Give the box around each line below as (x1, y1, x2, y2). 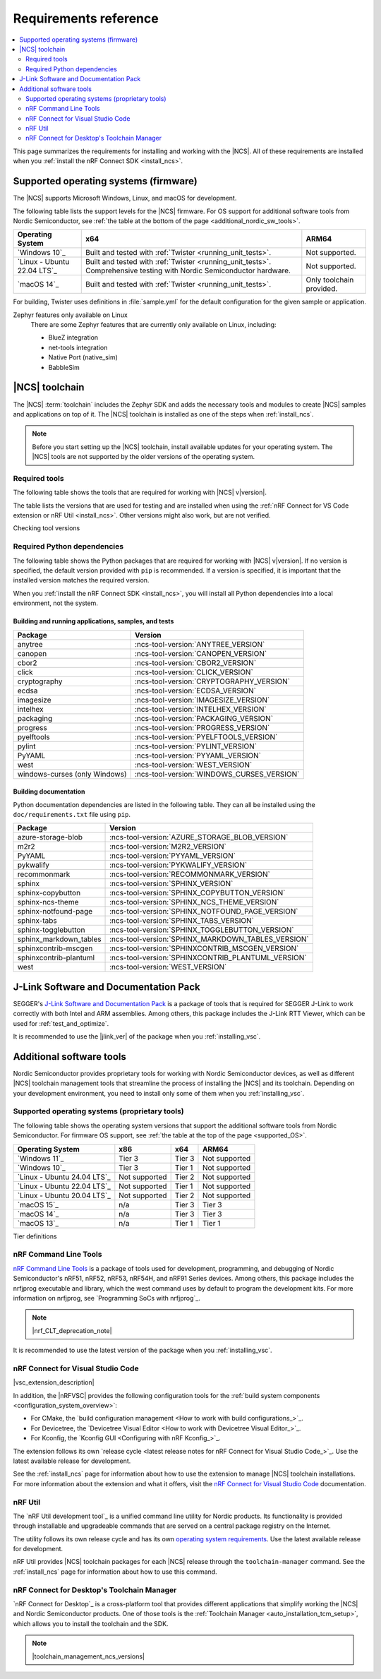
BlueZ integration (48, 333, 99, 342)
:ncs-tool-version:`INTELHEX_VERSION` (134, 704, 267, 714)
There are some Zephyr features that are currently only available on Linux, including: (30, 321, 277, 329)
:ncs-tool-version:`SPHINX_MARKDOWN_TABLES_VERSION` (109, 934, 310, 944)
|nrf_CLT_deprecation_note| (32, 1326, 112, 1334)
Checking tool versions (13, 524, 80, 532)
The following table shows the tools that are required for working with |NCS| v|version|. (13, 488, 267, 497)
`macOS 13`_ (17, 1218, 59, 1228)
